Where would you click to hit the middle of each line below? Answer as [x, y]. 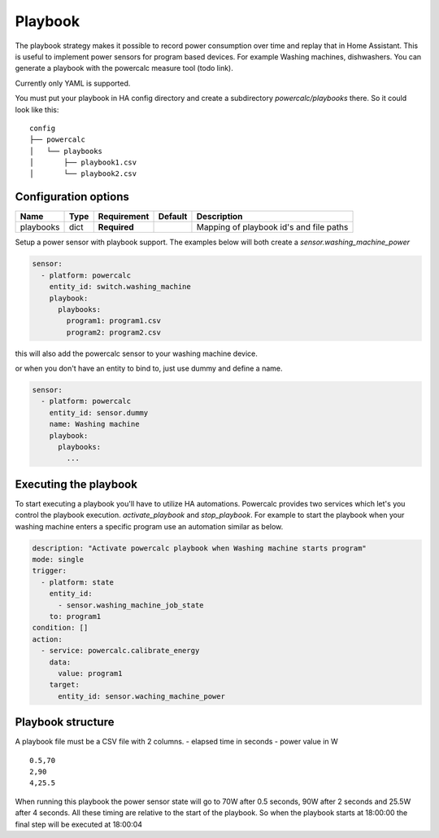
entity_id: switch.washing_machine [120, 287]
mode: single [58, 559]
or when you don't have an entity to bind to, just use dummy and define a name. [149, 369]
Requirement [124, 217]
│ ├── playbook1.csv [83, 162]
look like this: [37, 109]
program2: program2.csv [114, 332]
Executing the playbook [76, 484]
